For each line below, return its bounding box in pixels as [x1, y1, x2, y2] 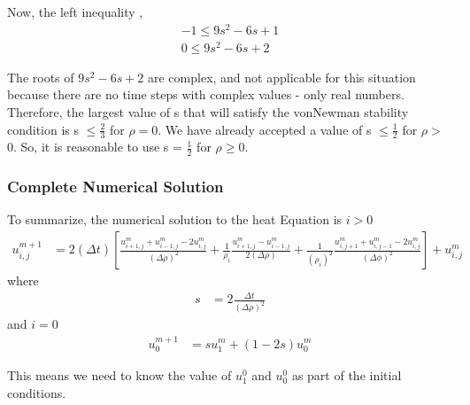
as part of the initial [291, 365, 402, 384]
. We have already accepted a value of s [158, 120, 372, 138]
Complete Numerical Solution [7, 175, 224, 198]
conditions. [7, 383, 66, 401]
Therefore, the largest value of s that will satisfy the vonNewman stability [7, 103, 409, 121]
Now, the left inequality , [7, 3, 143, 20]
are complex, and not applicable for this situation [147, 67, 416, 86]
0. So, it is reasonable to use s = [7, 137, 182, 156]
